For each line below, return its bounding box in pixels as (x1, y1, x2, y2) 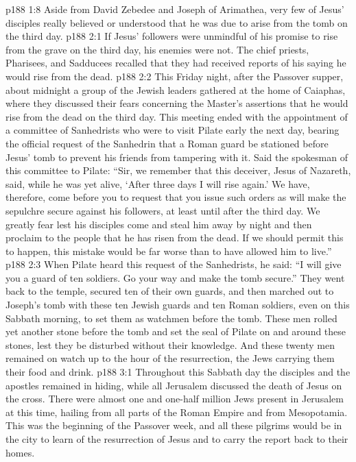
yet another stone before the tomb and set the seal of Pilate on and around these (5, 324, 346, 339)
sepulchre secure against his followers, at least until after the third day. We (5, 203, 320, 217)
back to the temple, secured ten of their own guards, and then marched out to (5, 284, 334, 298)
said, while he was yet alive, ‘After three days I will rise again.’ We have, (5, 176, 310, 191)
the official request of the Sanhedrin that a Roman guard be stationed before (5, 136, 329, 150)
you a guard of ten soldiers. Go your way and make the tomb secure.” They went (5, 270, 345, 284)
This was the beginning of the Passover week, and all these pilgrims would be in (5, 418, 342, 433)
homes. (5, 445, 35, 459)
